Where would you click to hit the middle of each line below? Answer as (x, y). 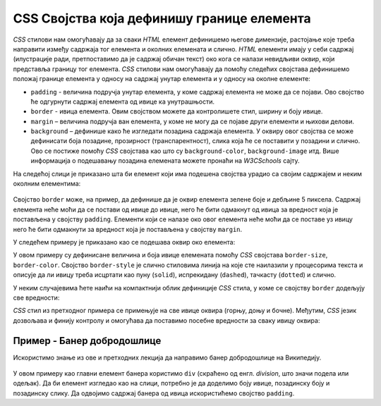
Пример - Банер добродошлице (87, 341)
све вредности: (36, 297)
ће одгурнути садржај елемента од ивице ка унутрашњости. (123, 101)
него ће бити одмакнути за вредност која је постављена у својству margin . (128, 229)
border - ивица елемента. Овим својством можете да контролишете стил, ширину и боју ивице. (177, 111)
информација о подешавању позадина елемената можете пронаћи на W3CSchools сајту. (165, 161)
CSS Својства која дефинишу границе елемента (162, 18)
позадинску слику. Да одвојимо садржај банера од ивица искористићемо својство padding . (154, 393)
